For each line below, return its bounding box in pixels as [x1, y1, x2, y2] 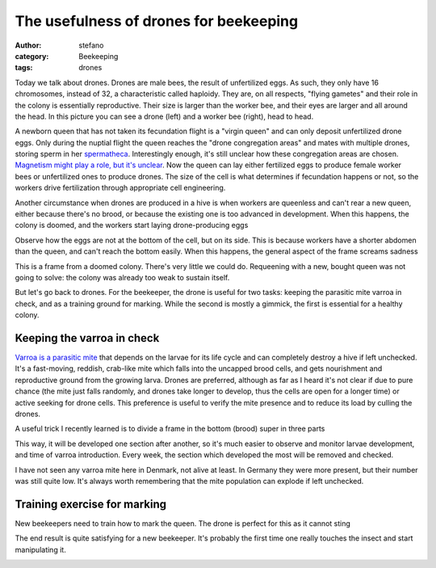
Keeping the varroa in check [15, 331, 160, 345]
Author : [15, 40, 42, 50]
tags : [15, 63, 33, 73]
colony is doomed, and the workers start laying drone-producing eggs [15, 221, 249, 230]
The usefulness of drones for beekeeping [15, 12, 299, 30]
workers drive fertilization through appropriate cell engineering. [15, 183, 226, 193]
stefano [78, 40, 104, 50]
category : [15, 51, 49, 61]
